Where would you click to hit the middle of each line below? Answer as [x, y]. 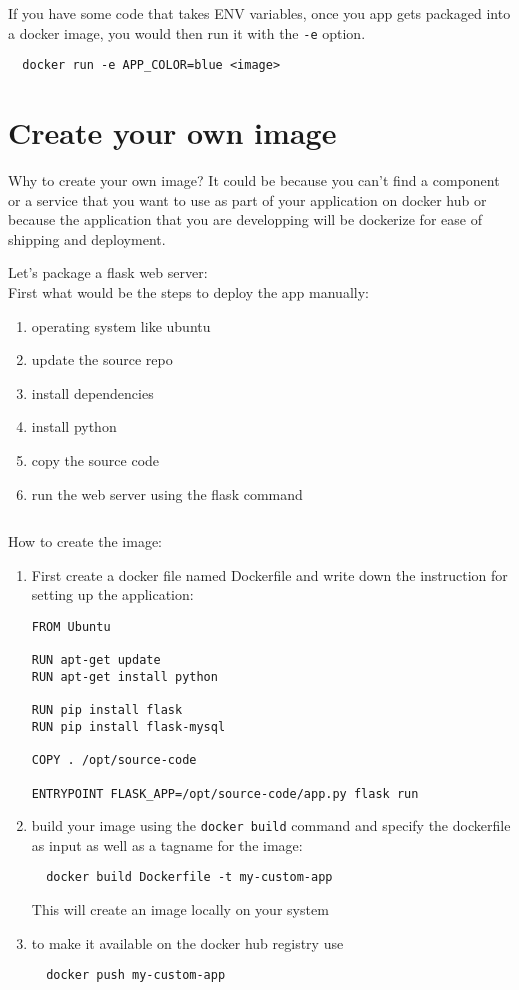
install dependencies [92, 392]
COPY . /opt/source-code [114, 760]
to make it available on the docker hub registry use [187, 942]
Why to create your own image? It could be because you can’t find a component [254, 180]
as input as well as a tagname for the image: [167, 844]
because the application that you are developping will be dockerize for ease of [245, 219]
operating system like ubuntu [121, 325]
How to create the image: [85, 541]
